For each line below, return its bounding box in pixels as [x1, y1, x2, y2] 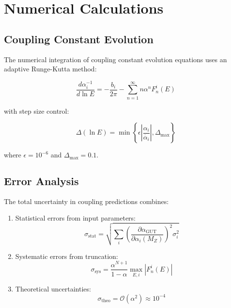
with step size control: [4, 105, 69, 116]
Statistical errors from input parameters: [15, 212, 136, 222]
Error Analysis [4, 173, 79, 188]
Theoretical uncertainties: [15, 284, 91, 294]
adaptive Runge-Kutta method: [4, 64, 97, 74]
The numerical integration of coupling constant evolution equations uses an [4, 54, 227, 64]
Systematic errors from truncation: [15, 251, 118, 261]
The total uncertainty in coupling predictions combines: [4, 196, 169, 206]
